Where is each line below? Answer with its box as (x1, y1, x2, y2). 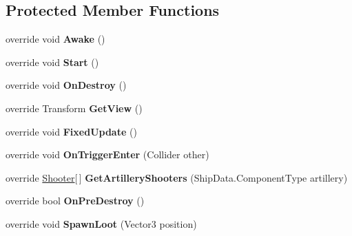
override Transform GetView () (6, 100, 143, 115)
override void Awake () (6, 32, 105, 46)
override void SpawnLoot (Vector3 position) (6, 216, 197, 230)
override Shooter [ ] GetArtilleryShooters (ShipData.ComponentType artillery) (6, 170, 348, 184)
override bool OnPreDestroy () (6, 193, 145, 208)
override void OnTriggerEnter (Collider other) (6, 147, 209, 162)
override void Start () (6, 54, 99, 69)
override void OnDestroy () (6, 78, 127, 92)
